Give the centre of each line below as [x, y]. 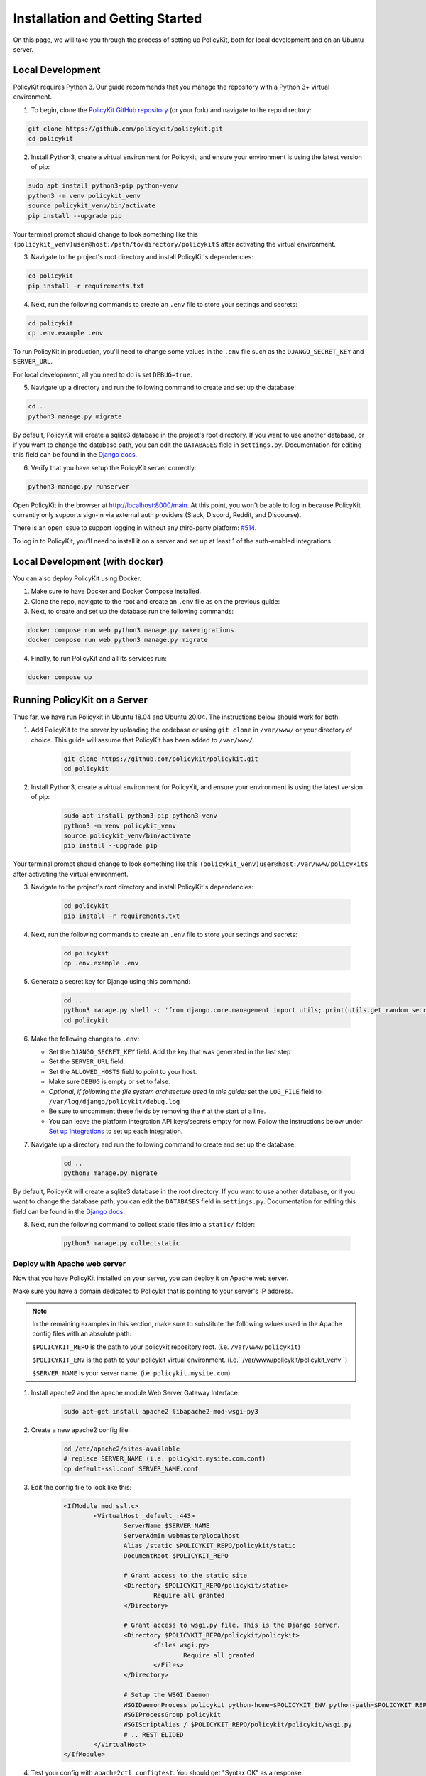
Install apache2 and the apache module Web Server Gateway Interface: [135, 1392]
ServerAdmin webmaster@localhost [181, 1536]
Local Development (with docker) [88, 561]
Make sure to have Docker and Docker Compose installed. [116, 591]
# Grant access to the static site [185, 1576]
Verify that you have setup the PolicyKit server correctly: [114, 467]
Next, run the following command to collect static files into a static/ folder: [143, 1225]
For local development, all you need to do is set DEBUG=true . [103, 374]
